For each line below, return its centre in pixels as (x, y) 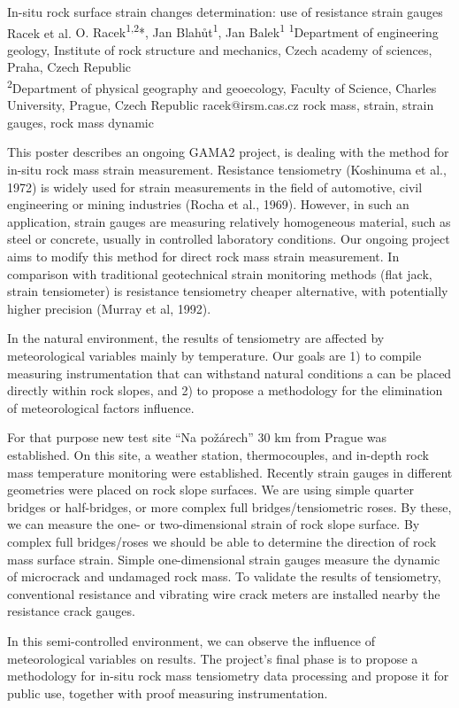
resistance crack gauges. (71, 611)
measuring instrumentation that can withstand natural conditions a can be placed (229, 373)
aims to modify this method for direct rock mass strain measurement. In (203, 257)
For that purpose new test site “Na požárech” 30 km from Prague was (197, 437)
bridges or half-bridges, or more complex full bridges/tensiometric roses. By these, (229, 506)
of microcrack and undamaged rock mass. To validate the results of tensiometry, (224, 576)
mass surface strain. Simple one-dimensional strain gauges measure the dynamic (224, 559)
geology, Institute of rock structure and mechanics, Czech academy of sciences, (220, 49)
